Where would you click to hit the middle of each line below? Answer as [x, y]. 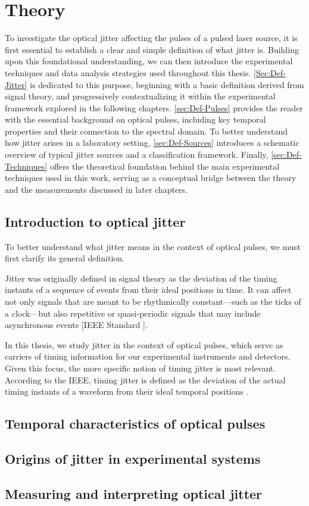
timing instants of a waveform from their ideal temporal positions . [127, 391]
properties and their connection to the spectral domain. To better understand [146, 131]
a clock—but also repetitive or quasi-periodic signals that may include [133, 313]
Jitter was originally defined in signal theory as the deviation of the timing [141, 278]
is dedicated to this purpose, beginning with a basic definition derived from [167, 84]
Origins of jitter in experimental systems [133, 458]
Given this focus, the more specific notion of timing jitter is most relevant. [141, 368]
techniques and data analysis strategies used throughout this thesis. [128, 72]
